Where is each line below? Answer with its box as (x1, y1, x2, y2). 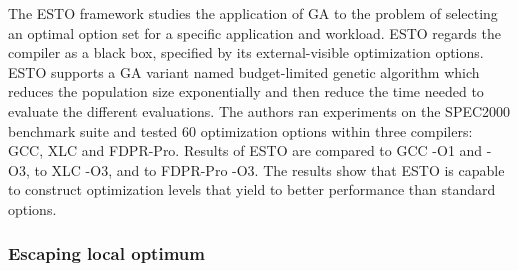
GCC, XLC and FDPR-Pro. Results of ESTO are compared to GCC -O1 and (8, 140, 483, 161)
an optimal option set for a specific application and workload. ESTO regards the (8, 22, 501, 43)
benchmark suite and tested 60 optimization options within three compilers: (8, 120, 473, 141)
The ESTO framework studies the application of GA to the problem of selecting (8, 3, 498, 23)
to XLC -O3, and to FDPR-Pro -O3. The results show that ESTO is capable (34, 159, 505, 180)
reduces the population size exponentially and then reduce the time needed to (8, 81, 484, 102)
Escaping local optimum (8, 241, 205, 266)
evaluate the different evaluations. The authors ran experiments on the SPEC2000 (8, 100, 511, 121)
